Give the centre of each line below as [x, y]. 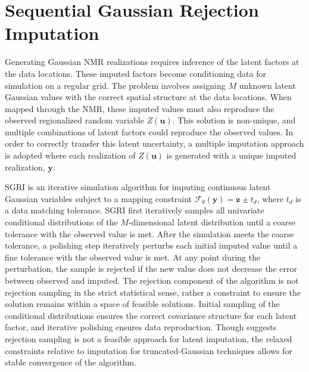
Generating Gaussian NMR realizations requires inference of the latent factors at [152, 62]
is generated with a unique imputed [231, 155]
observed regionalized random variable [74, 120]
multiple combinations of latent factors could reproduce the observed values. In [149, 131]
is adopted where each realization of [70, 155]
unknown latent [267, 85]
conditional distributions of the [61, 222]
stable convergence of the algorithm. [71, 362]
